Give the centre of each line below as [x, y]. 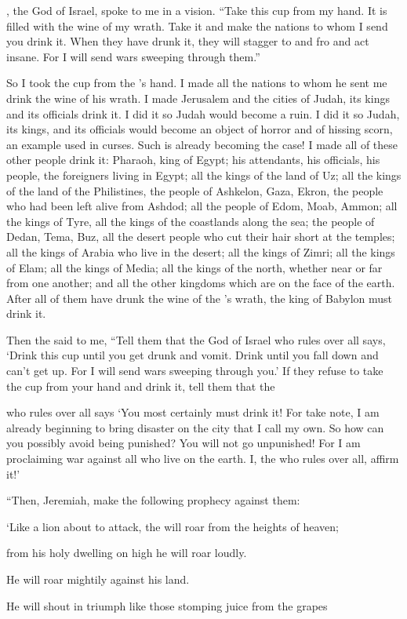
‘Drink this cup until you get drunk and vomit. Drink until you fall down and [193, 355]
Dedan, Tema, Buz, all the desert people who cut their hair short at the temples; [201, 237]
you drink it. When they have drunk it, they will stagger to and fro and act [188, 41]
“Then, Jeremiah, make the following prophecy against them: [153, 500]
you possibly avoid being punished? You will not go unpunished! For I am [184, 443]
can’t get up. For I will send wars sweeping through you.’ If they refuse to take [195, 371]
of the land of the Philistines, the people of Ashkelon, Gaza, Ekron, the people [195, 190]
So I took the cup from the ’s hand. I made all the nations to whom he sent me [197, 83]
